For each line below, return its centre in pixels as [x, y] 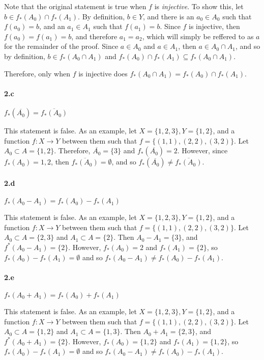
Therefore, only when [37, 73]
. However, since [202, 150]
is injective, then [214, 26]
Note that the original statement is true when [75, 6]
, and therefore [94, 36]
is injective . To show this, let [199, 6]
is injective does [103, 73]
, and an [52, 26]
